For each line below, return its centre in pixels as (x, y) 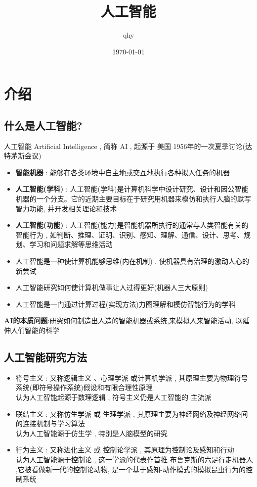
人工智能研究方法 (45, 357)
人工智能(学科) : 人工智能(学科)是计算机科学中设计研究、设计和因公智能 (132, 189)
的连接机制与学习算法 (50, 423)
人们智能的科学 (35, 330)
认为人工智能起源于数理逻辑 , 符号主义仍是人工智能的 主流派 (113, 397)
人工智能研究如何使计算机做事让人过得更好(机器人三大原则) (112, 287)
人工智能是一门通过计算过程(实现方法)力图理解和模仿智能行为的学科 (126, 304)
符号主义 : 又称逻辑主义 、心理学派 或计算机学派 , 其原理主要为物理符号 (132, 377)
